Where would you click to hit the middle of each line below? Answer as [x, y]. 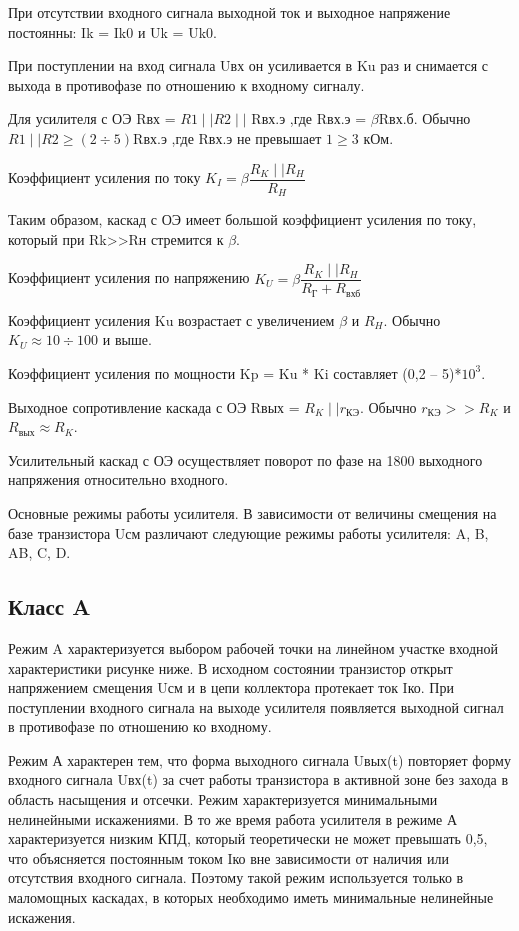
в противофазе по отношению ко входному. [140, 726]
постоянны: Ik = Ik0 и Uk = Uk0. [112, 31]
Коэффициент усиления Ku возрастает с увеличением [171, 319]
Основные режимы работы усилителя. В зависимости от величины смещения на [252, 512]
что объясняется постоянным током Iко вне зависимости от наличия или [228, 857]
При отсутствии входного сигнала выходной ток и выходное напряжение [229, 12]
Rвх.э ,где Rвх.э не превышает [227, 137]
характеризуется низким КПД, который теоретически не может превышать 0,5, [248, 838]
